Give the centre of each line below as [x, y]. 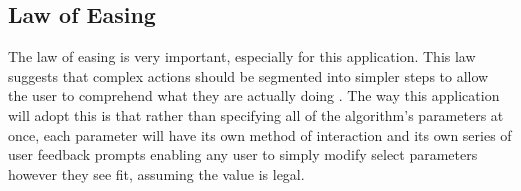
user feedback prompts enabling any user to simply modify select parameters [243, 154]
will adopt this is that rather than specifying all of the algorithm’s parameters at [256, 114]
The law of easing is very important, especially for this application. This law [242, 56]
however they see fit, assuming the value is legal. [156, 173]
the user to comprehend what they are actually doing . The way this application [254, 95]
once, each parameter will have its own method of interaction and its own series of [260, 134]
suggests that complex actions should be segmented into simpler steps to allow [248, 75]
